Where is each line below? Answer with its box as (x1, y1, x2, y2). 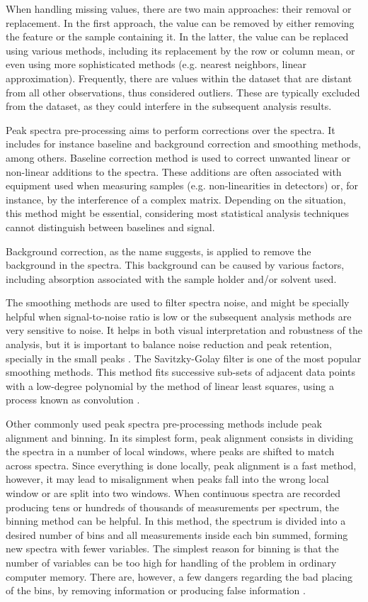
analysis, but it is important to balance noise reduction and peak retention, (6, 337, 332, 352)
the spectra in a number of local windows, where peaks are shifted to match (6, 444, 335, 459)
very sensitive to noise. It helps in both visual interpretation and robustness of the (6, 323, 363, 338)
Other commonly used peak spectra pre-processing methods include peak (6, 416, 322, 431)
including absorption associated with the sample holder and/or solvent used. (6, 271, 337, 286)
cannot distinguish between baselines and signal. (6, 219, 215, 234)
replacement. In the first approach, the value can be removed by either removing (6, 15, 355, 30)
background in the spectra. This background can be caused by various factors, (6, 257, 345, 272)
